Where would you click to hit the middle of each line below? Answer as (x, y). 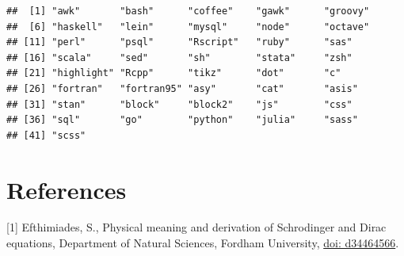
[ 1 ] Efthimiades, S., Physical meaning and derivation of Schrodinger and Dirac (196, 227)
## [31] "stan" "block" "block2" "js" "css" (179, 104)
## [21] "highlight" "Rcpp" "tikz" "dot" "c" (174, 73)
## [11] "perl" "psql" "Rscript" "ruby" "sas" (179, 42)
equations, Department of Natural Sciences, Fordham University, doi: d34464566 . (203, 243)
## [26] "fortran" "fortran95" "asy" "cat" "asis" (182, 88)
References (67, 189)
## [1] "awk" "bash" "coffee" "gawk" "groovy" (188, 11)
